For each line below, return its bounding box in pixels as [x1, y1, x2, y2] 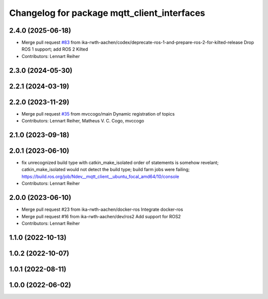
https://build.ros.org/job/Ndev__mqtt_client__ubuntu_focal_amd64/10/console [21, 174, 180, 179]
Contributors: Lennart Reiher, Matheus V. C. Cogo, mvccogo [21, 118, 144, 124]
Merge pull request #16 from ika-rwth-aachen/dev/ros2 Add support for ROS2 [21, 213, 181, 219]
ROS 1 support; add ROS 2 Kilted [21, 46, 88, 52]
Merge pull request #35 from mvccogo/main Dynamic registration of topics [21, 111, 175, 117]
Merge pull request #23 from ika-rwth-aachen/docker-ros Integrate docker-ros [21, 206, 183, 213]
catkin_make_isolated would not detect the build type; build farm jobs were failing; [21, 167, 190, 173]
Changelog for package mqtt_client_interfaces [9, 7, 205, 18]
